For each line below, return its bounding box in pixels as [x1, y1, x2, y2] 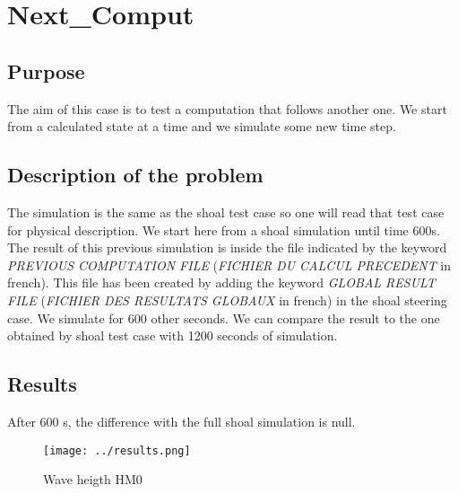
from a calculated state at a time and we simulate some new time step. [7, 117, 396, 136]
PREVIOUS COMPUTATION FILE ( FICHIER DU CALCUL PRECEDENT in [7, 255, 452, 274]
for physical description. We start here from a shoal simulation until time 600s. [7, 220, 440, 239]
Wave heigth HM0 [43, 470, 143, 489]
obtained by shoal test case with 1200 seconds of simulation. [7, 326, 338, 345]
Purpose [7, 57, 85, 84]
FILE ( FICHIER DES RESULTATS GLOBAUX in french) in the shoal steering [7, 290, 447, 309]
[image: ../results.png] [43, 444, 191, 457]
